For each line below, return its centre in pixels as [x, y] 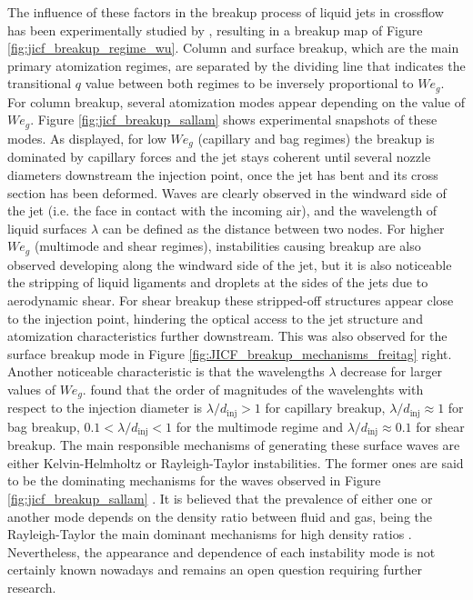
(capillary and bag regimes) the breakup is [316, 138]
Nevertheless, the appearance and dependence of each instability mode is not [221, 551]
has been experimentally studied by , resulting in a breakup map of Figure [215, 30]
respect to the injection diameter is [105, 408]
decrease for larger [392, 371]
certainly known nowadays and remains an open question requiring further [215, 570]
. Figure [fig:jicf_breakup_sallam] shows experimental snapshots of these [234, 120]
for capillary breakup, [325, 408]
